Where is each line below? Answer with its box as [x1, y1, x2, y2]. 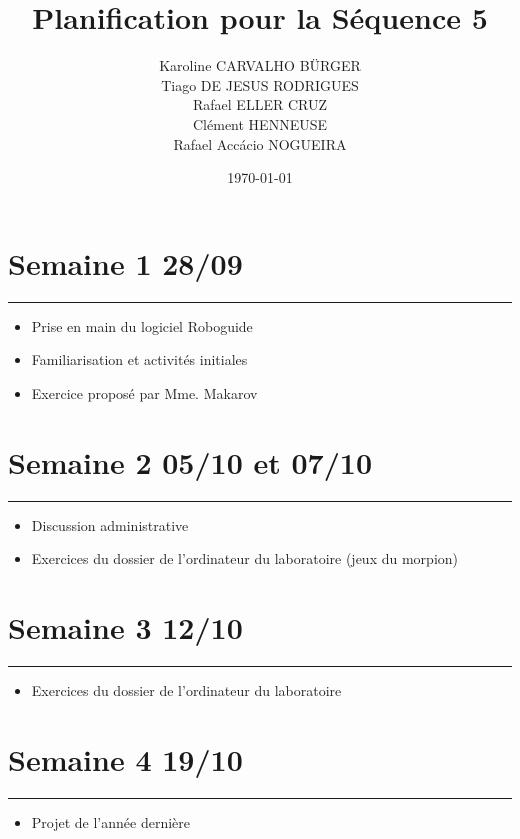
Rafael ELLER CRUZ [193, 94, 327, 115]
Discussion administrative [31, 514, 189, 535]
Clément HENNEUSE [193, 113, 327, 134]
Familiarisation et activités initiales [31, 349, 248, 370]
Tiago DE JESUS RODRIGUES [161, 74, 359, 95]
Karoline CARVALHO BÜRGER [159, 55, 361, 76]
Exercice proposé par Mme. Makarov [31, 382, 258, 403]
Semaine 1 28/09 [8, 242, 243, 283]
